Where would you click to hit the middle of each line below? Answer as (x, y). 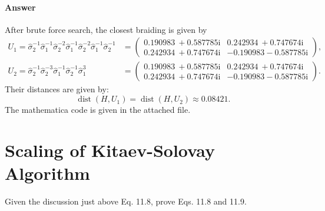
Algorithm (47, 173)
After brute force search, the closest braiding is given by (106, 29)
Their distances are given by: (57, 89)
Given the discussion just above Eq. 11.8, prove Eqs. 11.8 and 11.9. (126, 201)
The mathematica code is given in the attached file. (98, 110)
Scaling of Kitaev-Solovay (110, 150)
